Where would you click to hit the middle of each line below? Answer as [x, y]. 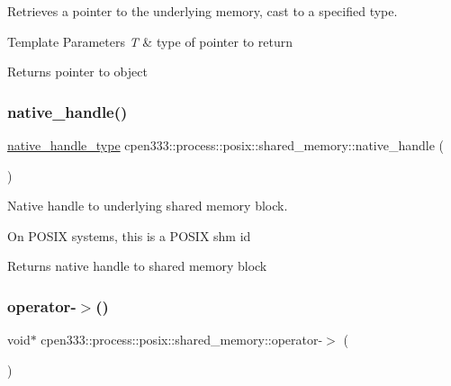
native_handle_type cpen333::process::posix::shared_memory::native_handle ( [226, 145]
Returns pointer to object [77, 72]
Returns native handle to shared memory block [137, 266]
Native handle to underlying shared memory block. [148, 206]
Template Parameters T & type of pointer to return [150, 41]
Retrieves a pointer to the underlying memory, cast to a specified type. [203, 11]
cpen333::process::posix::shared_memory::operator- [182, 340]
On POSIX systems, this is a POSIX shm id [129, 235]
